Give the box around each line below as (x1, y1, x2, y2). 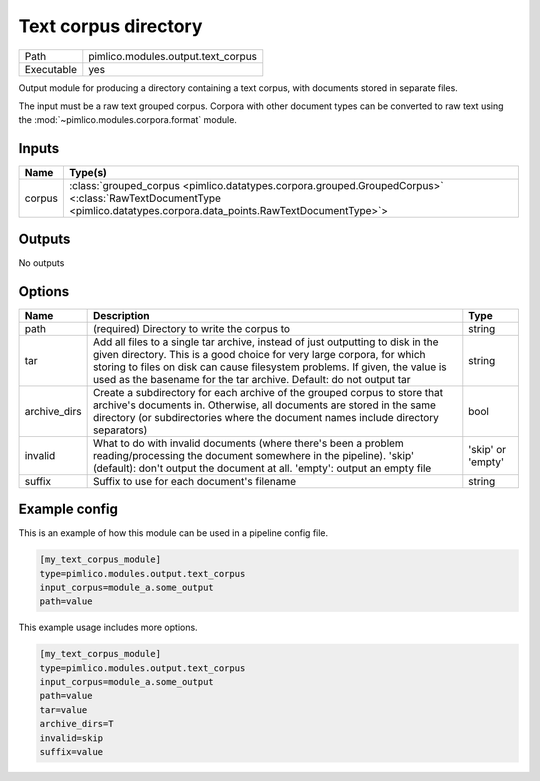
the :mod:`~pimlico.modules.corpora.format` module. (18, 114, 237, 126)
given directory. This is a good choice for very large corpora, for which (92, 347, 426, 361)
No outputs (18, 256, 65, 269)
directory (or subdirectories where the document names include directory (92, 410, 440, 424)
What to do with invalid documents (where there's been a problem (92, 436, 404, 450)
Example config (18, 501, 119, 518)
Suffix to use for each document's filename (92, 474, 297, 488)
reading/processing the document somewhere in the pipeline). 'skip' (92, 448, 415, 462)
